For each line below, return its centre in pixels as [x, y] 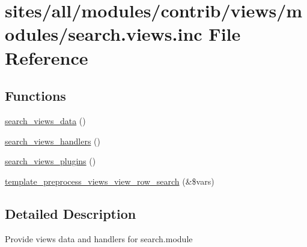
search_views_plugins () [50, 161]
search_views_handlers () [53, 141]
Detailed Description [71, 213]
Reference [47, 57]
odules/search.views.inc [104, 34]
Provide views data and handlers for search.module [99, 238]
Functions [35, 96]
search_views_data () [45, 120]
